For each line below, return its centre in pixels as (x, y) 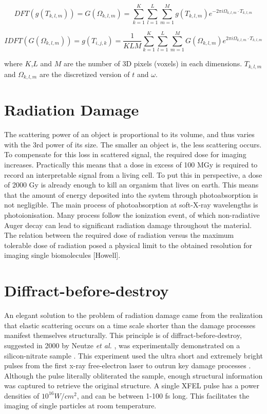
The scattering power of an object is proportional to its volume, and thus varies (129, 134)
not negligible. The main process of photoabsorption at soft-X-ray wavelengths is (131, 205)
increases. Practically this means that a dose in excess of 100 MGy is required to (131, 165)
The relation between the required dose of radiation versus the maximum (119, 235)
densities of (22, 395)
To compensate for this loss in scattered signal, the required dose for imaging (125, 154)
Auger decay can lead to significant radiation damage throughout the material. (128, 225)
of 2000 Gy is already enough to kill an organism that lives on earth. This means (131, 185)
